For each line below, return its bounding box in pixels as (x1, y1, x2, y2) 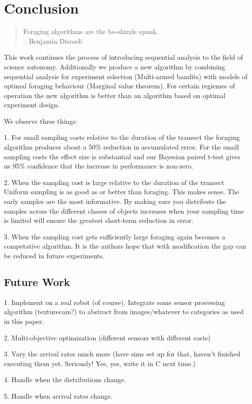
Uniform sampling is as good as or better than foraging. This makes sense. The (4, 186, 239, 197)
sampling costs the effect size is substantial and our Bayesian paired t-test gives (4, 151, 241, 161)
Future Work (4, 274, 70, 289)
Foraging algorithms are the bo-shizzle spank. (23, 26, 159, 36)
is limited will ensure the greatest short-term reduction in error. (4, 215, 194, 225)
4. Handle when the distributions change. (4, 374, 126, 385)
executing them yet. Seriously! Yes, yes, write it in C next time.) (4, 358, 196, 368)
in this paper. (4, 316, 44, 326)
